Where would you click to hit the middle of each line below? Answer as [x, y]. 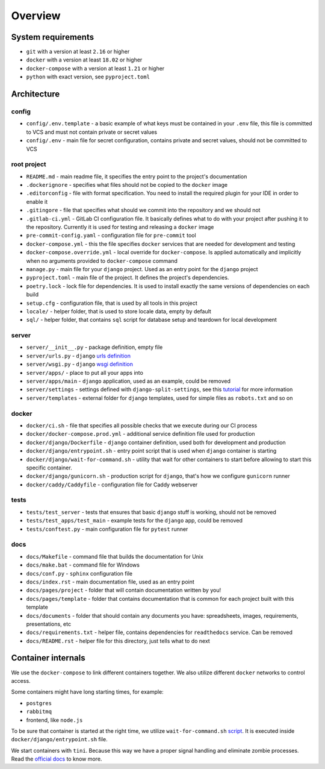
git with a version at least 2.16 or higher [78, 52]
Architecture [36, 94]
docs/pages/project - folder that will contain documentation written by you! [124, 590]
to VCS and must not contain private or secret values [92, 132]
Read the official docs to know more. [57, 759]
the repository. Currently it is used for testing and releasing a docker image [120, 227]
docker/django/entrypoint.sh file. [59, 739]
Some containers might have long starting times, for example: [87, 692]
